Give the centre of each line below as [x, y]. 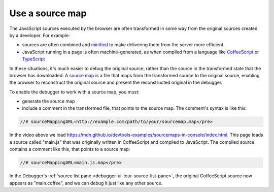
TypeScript [33, 59]
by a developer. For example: [40, 35]
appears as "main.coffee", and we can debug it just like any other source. [86, 183]
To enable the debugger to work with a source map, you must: [74, 92]
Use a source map [48, 13]
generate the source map [48, 101]
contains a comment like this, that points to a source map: [70, 149]
